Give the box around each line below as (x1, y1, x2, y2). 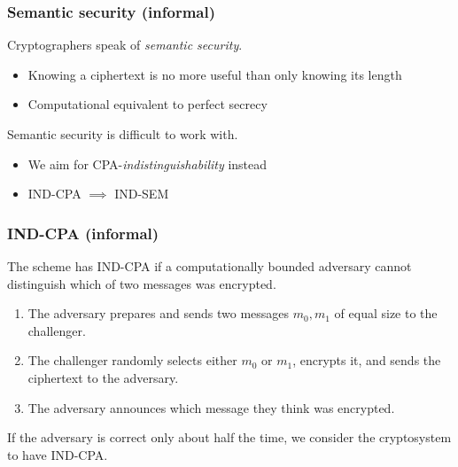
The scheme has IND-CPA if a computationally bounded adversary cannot (7, 257, 412, 275)
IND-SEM (114, 184, 169, 203)
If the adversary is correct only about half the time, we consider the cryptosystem (7, 428, 452, 447)
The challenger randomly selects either (27, 351, 237, 370)
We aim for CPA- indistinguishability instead (27, 154, 268, 173)
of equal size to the (334, 304, 438, 323)
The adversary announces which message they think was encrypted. (27, 398, 395, 416)
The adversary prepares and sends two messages (27, 304, 290, 323)
